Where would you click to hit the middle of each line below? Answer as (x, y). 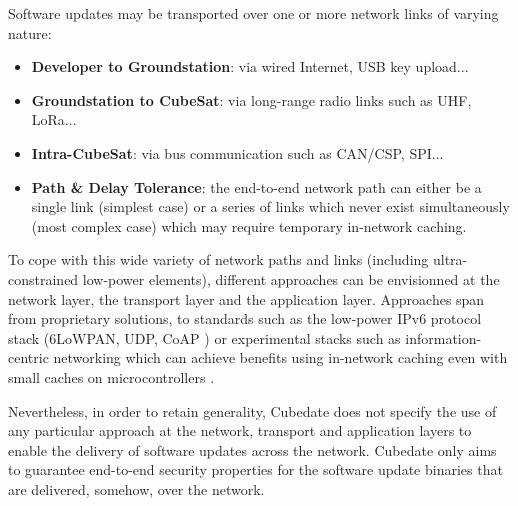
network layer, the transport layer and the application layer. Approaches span (246, 298)
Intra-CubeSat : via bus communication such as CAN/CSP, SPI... (237, 152)
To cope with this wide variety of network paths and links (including (218, 259)
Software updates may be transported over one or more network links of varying (253, 13)
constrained (43, 278)
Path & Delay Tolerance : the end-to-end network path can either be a (256, 186)
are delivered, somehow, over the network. (136, 488)
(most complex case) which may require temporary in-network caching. (249, 225)
